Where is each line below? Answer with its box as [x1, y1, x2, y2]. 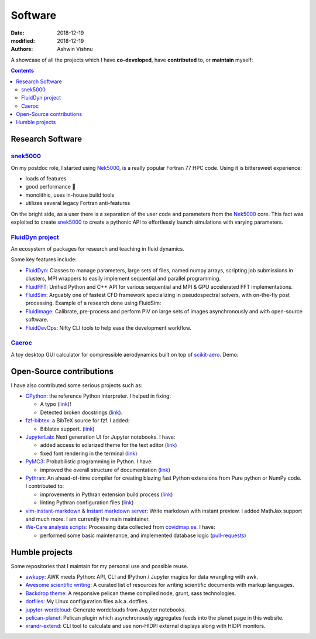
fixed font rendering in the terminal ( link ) [40, 450, 138, 457]
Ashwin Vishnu [57, 46, 93, 53]
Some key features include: [11, 256, 77, 263]
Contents [11, 67, 35, 74]
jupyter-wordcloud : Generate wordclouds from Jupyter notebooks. [25, 606, 187, 613]
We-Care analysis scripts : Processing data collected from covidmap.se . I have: [25, 524, 216, 531]
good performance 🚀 [25, 183, 76, 190]
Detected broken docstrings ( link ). [40, 409, 123, 416]
